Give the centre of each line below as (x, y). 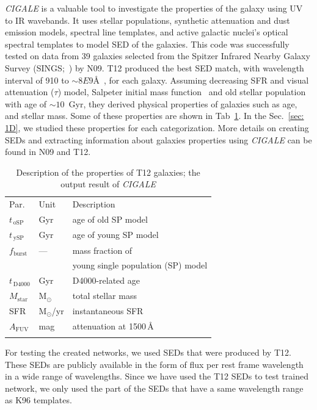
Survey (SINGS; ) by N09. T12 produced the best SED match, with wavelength (155, 67)
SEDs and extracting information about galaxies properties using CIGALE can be (158, 139)
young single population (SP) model (140, 265)
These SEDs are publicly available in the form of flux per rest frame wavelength (154, 364)
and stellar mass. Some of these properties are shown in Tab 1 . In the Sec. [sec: (155, 116)
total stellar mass (104, 296)
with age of (26, 103)
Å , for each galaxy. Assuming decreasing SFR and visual (201, 80)
